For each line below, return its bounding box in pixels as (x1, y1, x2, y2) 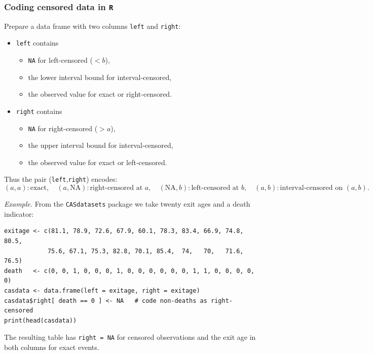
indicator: (4, 208, 34, 219)
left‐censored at (191, 184, 239, 192)
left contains (16, 37, 59, 48)
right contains (16, 105, 62, 116)
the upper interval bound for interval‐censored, (28, 140, 173, 150)
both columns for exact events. (4, 341, 99, 352)
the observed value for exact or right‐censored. (28, 89, 172, 99)
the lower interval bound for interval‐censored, (28, 71, 172, 82)
